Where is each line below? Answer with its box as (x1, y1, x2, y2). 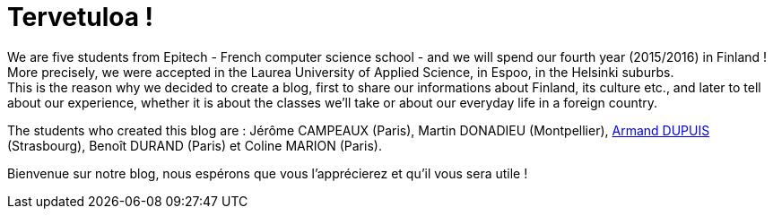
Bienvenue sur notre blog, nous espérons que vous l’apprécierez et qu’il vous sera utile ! (7, 165, 528, 181)
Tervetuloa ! (7, 2, 154, 32)
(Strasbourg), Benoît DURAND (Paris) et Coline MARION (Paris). (7, 137, 382, 153)
